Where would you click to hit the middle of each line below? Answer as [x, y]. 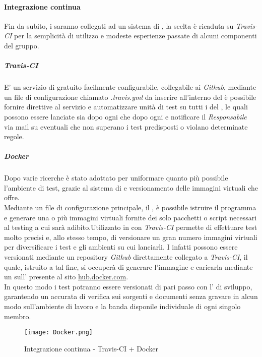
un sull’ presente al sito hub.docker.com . [66, 277]
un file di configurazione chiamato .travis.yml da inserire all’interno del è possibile [130, 97]
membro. [18, 316]
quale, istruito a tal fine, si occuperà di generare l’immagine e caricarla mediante [128, 266]
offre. [12, 197]
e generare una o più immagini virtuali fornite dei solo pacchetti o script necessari [130, 217]
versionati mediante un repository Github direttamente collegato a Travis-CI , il [126, 257]
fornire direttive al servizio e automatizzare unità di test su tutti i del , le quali [126, 107]
